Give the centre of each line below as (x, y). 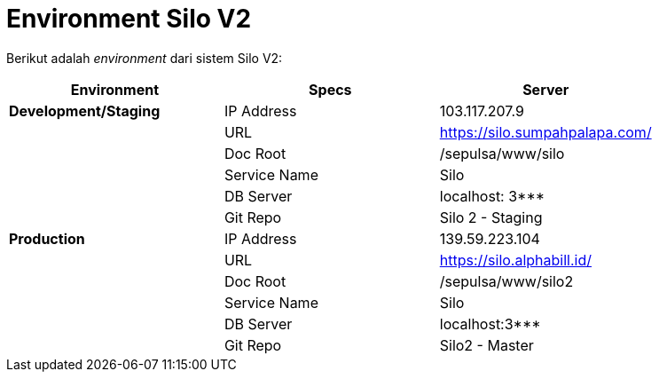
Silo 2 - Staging (491, 217)
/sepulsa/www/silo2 (506, 281)
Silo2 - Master (486, 345)
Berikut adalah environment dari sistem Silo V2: (145, 58)
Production (47, 238)
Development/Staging (85, 111)
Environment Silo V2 (129, 19)
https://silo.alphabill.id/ (516, 260)
